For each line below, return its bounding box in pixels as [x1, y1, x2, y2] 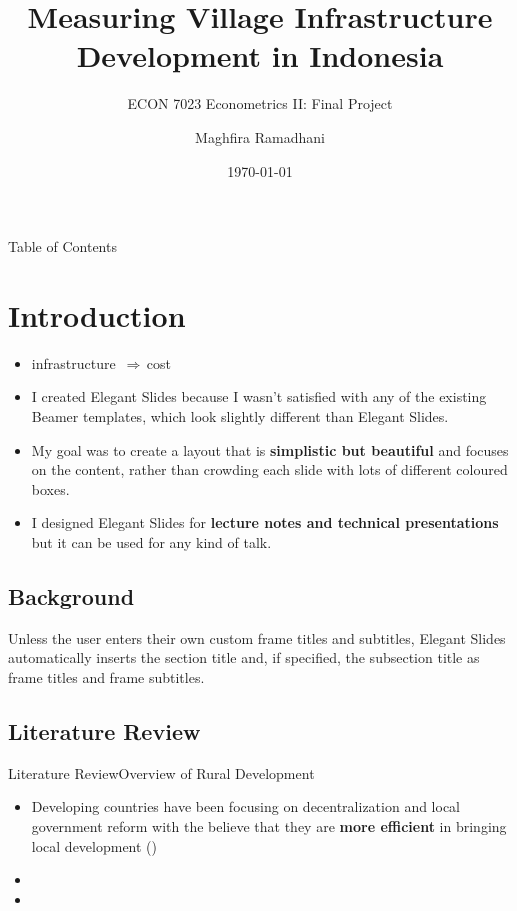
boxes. [31, 478, 70, 499]
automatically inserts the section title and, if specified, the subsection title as [8, 647, 480, 668]
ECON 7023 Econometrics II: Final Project [127, 93, 393, 114]
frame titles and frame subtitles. [8, 666, 205, 687]
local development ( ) [31, 835, 158, 856]
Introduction [8, 294, 186, 335]
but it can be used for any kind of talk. [31, 531, 272, 552]
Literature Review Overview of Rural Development [8, 762, 315, 783]
